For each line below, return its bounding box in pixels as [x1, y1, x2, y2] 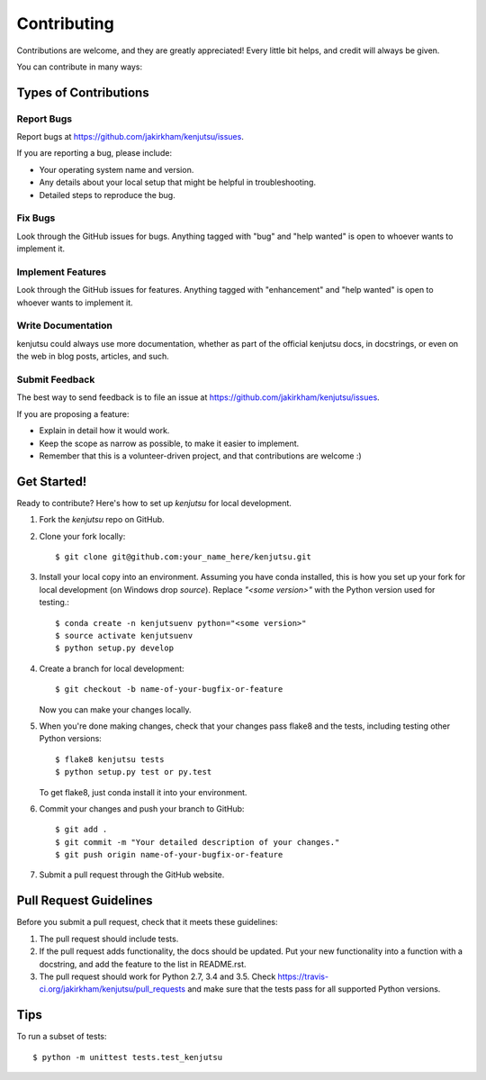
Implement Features [16, 266, 107, 278]
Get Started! [16, 474, 87, 489]
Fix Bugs [16, 212, 56, 224]
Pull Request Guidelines [16, 893, 153, 909]
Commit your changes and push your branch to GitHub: [39, 803, 245, 814]
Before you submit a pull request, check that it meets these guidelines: [16, 917, 278, 928]
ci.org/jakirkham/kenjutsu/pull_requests [39, 984, 186, 994]
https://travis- [277, 971, 328, 982]
